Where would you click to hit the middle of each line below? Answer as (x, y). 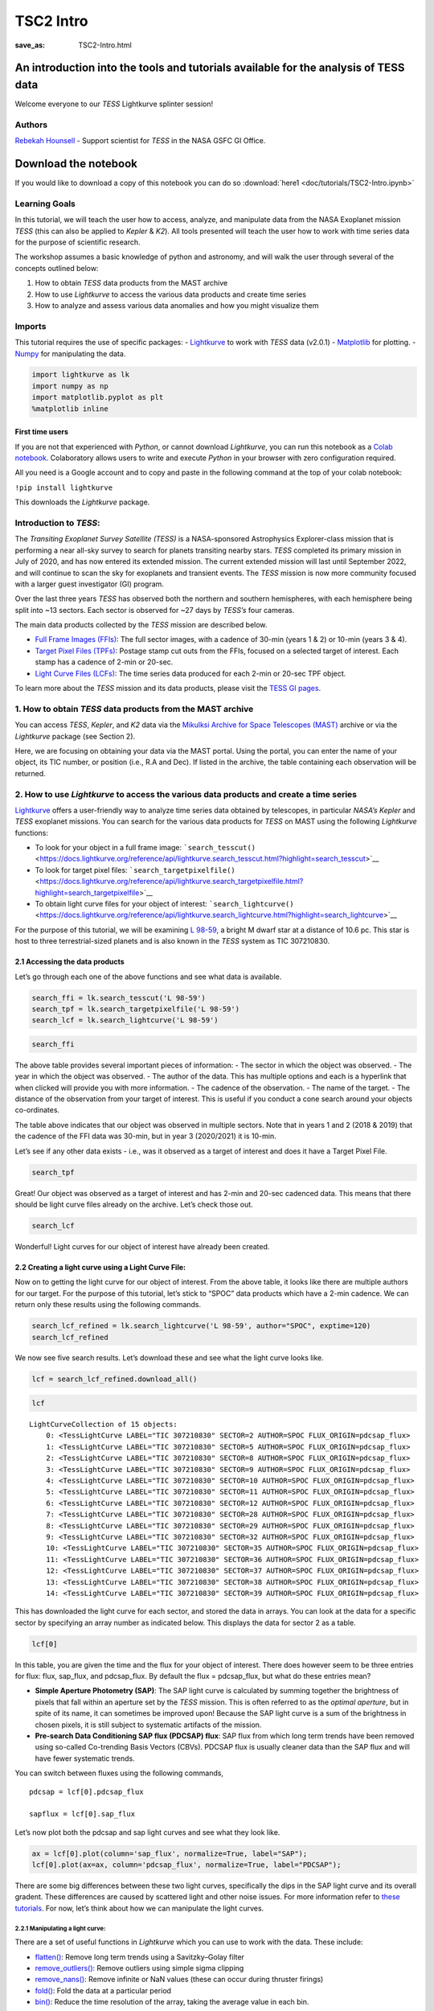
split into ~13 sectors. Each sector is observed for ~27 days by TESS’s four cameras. (155, 610)
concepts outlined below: (57, 268)
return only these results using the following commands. (108, 1305)
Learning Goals (45, 204)
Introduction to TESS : (57, 523)
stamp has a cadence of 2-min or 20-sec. (104, 662)
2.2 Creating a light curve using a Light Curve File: (100, 1267)
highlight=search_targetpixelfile (87, 892)
